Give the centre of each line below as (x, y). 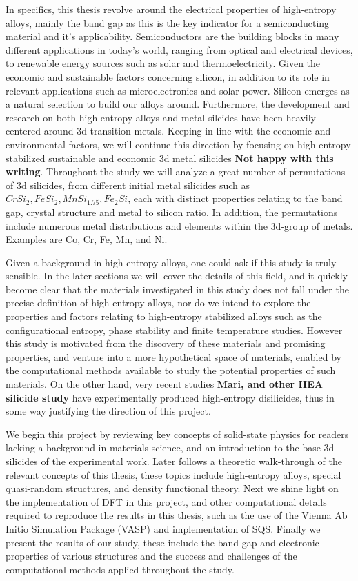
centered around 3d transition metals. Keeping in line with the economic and (168, 131)
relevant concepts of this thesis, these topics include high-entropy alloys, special (173, 474)
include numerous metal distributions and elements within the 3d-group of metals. (179, 225)
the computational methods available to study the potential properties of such (171, 370)
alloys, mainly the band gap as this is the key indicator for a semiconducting (168, 22)
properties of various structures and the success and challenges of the (151, 556)
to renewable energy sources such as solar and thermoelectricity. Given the (163, 63)
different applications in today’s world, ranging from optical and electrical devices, (179, 49)
